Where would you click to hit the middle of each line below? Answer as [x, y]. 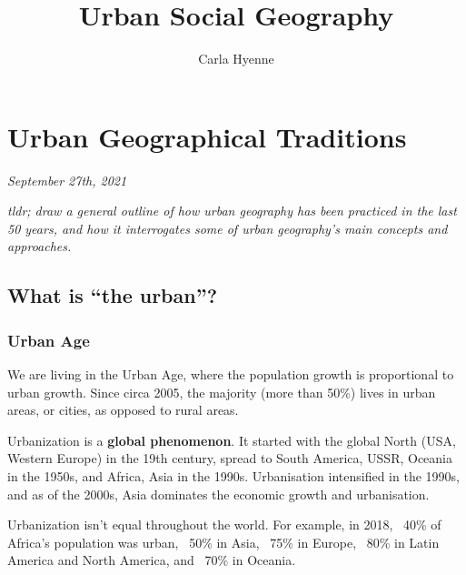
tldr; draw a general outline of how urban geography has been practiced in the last [232, 211]
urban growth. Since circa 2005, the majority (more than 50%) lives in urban [222, 392]
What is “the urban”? [113, 295]
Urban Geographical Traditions [207, 136]
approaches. [40, 246]
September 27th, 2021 [67, 180]
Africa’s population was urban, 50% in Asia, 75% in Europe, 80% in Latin [223, 542]
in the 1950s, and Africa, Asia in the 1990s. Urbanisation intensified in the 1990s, [233, 476]
